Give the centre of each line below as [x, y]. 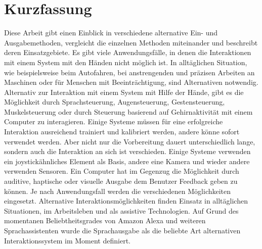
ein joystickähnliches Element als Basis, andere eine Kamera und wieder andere [127, 161]
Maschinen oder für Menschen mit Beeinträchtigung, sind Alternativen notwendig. [131, 82]
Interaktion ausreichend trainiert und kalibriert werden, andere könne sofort [122, 132]
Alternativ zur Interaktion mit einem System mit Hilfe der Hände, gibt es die [124, 92]
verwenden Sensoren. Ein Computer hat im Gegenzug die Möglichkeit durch [122, 171]
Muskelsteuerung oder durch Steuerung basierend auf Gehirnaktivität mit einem [128, 111]
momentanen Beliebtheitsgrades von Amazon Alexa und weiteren [105, 220]
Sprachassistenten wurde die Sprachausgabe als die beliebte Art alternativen [122, 230]
